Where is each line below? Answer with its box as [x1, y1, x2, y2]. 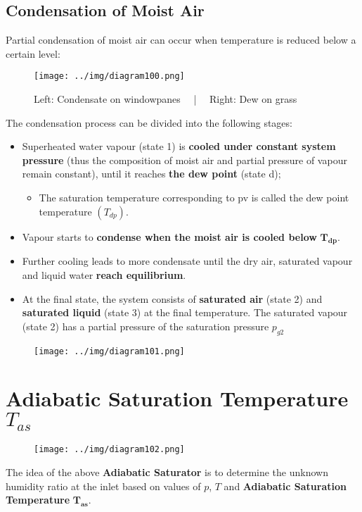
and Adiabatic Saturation [224, 478, 347, 493]
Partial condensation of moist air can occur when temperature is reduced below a [6, 32, 356, 47]
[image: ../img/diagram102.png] [34, 444, 185, 455]
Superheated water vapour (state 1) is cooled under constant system [22, 139, 336, 154]
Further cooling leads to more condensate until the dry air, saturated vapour [22, 254, 353, 268]
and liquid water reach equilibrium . [22, 268, 186, 282]
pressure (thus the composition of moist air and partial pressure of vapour [22, 152, 347, 167]
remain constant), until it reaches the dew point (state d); [22, 166, 281, 181]
